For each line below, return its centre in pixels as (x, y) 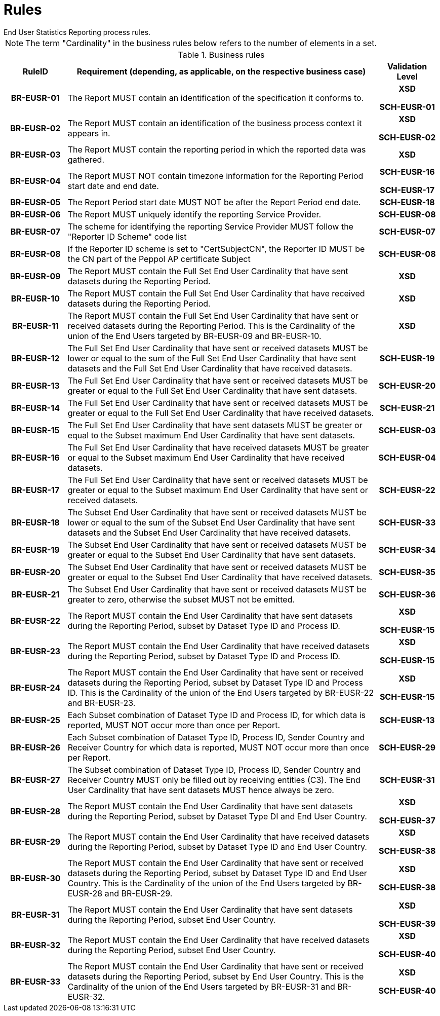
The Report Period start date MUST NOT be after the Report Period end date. (214, 202)
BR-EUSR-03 (35, 154)
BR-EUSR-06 (35, 214)
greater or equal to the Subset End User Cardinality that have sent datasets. (212, 555)
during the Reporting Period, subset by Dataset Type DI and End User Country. (217, 816)
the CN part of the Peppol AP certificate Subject (159, 259)
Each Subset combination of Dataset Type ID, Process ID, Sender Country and (216, 737)
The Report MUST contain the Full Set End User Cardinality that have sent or (213, 315)
